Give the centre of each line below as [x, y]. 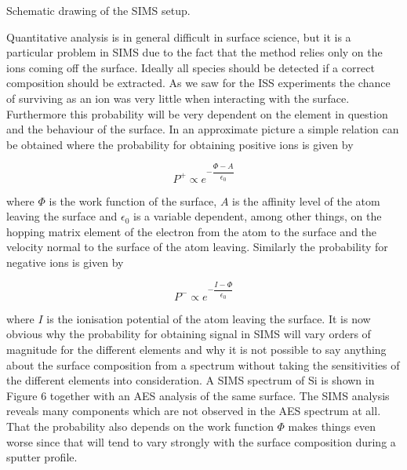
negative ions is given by [65, 262]
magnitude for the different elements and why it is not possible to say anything [196, 349]
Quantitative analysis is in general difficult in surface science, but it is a [179, 36]
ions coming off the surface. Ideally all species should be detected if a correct [191, 67]
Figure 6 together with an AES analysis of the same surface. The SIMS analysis [198, 395]
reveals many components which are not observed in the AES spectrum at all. [194, 411]
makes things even [332, 426]
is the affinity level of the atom [306, 200]
